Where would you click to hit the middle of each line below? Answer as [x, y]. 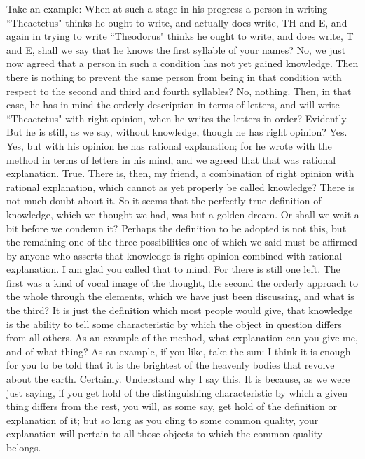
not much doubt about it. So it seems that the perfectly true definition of [164, 200]
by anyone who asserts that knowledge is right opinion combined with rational [174, 255]
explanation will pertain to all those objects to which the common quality [165, 433]
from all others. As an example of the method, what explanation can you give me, [182, 338]
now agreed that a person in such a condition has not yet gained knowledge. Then [182, 63]
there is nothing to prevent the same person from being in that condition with [174, 77]
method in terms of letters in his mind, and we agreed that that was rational [171, 159]
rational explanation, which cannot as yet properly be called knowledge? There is [181, 186]
